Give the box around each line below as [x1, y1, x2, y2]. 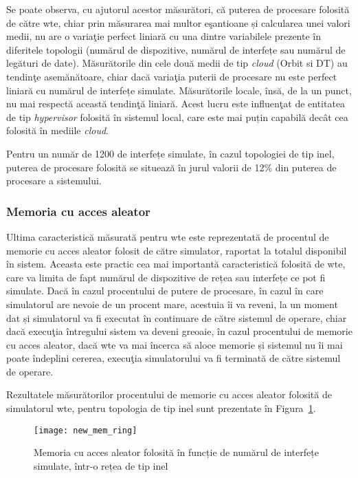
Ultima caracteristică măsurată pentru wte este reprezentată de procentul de [6, 229, 329, 243]
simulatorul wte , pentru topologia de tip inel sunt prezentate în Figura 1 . [6, 401, 316, 415]
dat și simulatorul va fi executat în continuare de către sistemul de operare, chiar [6, 310, 347, 325]
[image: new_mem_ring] [34, 425, 137, 435]
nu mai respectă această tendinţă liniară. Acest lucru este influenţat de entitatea [6, 96, 346, 111]
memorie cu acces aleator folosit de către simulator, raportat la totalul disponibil [6, 243, 347, 257]
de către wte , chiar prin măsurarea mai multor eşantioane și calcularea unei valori [6, 15, 350, 30]
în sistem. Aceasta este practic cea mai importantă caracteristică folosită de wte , [6, 257, 346, 271]
